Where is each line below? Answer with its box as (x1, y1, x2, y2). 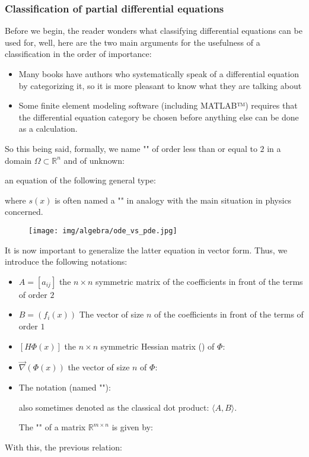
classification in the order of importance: (5, 47, 152, 60)
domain (5, 154, 32, 166)
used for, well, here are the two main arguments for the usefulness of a (5, 36, 260, 48)
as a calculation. (18, 122, 78, 135)
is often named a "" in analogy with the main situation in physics (55, 193, 292, 206)
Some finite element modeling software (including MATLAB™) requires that (18, 99, 298, 112)
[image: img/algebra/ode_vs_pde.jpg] (28, 226, 177, 235)
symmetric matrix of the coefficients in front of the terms (95, 275, 303, 287)
